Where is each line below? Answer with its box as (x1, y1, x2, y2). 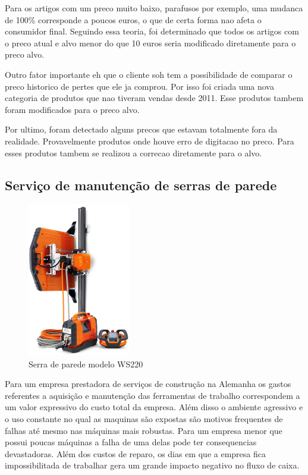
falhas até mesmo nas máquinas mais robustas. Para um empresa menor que (5, 424, 282, 436)
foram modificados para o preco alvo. (5, 103, 140, 115)
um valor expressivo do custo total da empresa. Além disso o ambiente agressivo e (5, 401, 303, 413)
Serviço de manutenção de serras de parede (5, 175, 277, 194)
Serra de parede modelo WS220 (29, 357, 143, 370)
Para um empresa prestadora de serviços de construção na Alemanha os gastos (5, 378, 291, 390)
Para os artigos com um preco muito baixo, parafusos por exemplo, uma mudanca (5, 2, 303, 14)
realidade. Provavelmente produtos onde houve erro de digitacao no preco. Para (5, 134, 294, 147)
